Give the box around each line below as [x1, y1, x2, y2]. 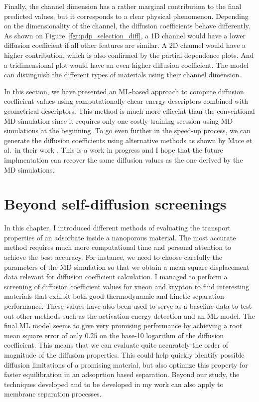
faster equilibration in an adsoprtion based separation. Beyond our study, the [4, 369, 240, 380]
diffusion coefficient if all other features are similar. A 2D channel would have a [4, 40, 246, 50]
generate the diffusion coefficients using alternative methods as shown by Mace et [4, 135, 253, 145]
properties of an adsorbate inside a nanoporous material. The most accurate [4, 232, 236, 242]
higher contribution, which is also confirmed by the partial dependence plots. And [4, 49, 254, 60]
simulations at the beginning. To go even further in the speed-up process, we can [4, 125, 251, 136]
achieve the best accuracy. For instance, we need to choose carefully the [4, 252, 222, 262]
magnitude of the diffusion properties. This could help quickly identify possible [4, 349, 245, 360]
